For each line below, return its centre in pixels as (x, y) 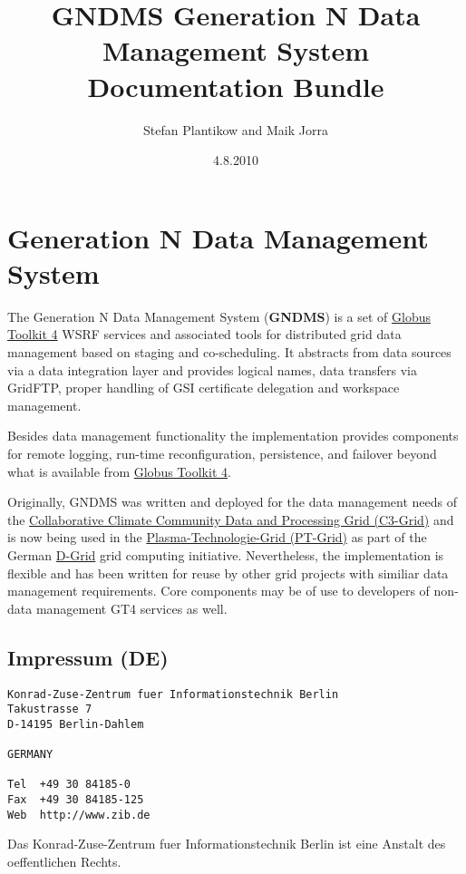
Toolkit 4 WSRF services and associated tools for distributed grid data (204, 334)
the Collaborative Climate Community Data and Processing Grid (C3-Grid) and (231, 519)
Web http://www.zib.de (79, 815)
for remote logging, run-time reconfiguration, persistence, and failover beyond (222, 453)
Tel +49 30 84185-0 (69, 785)
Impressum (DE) (88, 657)
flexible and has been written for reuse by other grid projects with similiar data (228, 573)
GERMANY (30, 755)
